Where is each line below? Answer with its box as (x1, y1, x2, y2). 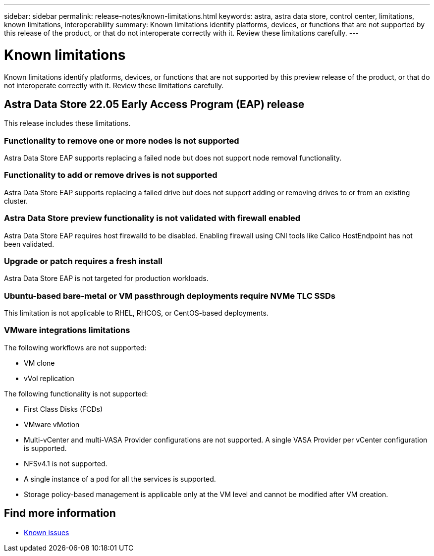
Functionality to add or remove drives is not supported (4, 170, 217, 180)
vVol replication (24, 374, 74, 383)
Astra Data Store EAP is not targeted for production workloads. (4, 274, 209, 283)
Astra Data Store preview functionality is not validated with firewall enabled (4, 213, 301, 223)
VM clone (24, 358, 55, 367)
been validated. (4, 239, 54, 248)
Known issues (24, 528, 69, 537)
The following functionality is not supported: (4, 389, 148, 398)
